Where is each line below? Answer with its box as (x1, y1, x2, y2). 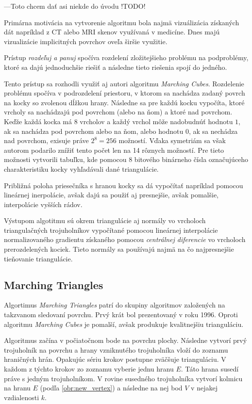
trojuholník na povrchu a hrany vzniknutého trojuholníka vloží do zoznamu (4, 344, 228, 355)
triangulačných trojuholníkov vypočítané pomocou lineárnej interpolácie (4, 225, 218, 235)
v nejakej (191, 383, 218, 393)
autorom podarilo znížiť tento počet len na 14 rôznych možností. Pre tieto (4, 145, 224, 155)
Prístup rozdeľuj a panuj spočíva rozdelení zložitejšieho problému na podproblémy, (4, 52, 249, 63)
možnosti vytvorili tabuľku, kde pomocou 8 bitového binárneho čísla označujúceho (4, 154, 249, 164)
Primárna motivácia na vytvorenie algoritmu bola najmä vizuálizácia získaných (4, 17, 239, 27)
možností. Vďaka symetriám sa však (118, 135, 226, 145)
